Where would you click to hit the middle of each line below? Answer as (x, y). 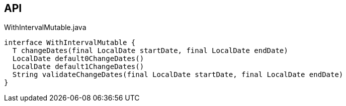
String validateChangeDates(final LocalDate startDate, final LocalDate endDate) (178, 75)
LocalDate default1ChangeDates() (78, 67)
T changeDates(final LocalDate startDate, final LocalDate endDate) (150, 51)
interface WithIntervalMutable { (70, 43)
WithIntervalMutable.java (45, 27)
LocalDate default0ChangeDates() (78, 59)
